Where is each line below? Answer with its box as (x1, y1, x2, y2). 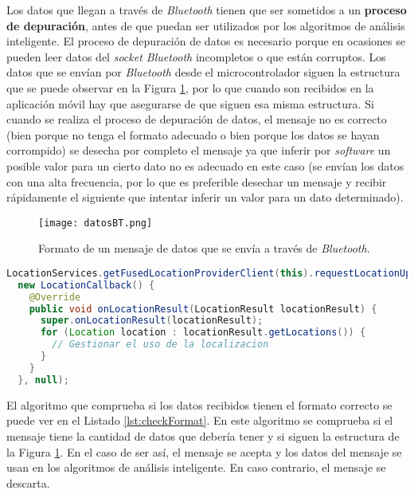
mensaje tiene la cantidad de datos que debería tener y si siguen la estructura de (6, 427, 400, 444)
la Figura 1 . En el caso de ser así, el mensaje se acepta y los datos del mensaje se (6, 443, 402, 460)
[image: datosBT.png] (38, 217, 153, 229)
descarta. (6, 474, 50, 491)
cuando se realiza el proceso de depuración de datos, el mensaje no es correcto (6, 111, 387, 127)
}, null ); (18, 374, 69, 386)
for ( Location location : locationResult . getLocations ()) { (40, 327, 366, 339)
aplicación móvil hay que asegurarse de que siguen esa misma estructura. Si (6, 95, 374, 112)
